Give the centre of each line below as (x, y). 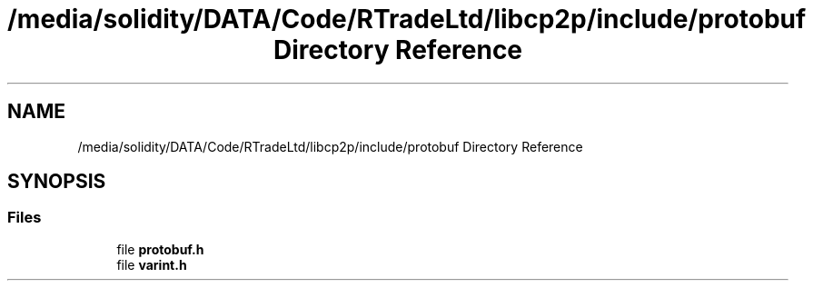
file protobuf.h (160, 249)
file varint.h (152, 264)
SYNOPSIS (57, 182)
